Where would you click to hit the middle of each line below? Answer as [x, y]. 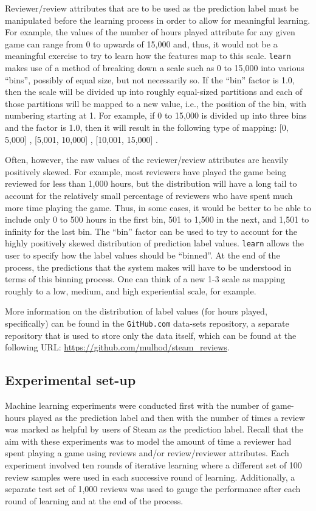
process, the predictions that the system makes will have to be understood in [148, 267]
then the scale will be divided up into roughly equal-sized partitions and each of [154, 92]
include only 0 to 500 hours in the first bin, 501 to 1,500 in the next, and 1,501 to [157, 219]
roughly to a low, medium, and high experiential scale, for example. [131, 290]
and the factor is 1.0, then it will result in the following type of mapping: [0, [147, 127]
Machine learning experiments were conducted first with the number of [137, 405]
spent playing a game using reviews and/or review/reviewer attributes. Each [147, 453]
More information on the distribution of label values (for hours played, [136, 311]
